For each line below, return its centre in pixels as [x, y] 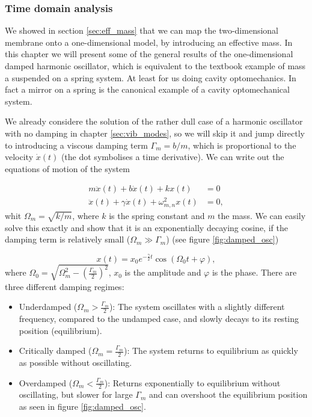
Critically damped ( [55, 351]
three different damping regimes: [65, 286]
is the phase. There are [254, 272]
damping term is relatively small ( [68, 239]
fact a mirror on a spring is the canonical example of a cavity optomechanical [147, 89]
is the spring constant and [157, 215]
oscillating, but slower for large [76, 394]
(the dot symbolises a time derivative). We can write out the [173, 157]
